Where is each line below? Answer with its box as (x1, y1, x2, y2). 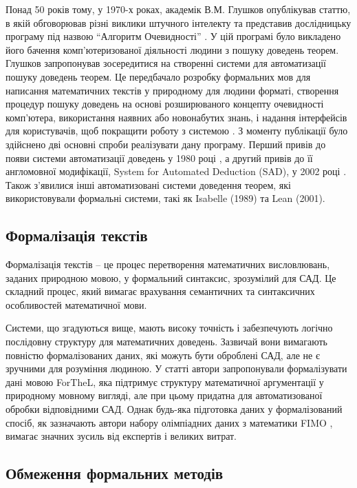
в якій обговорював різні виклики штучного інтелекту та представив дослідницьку (6, 15, 351, 30)
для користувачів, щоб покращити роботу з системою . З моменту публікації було (6, 123, 348, 138)
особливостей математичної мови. (6, 297, 147, 312)
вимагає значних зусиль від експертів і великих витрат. (6, 429, 237, 443)
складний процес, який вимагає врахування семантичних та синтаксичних (6, 284, 315, 298)
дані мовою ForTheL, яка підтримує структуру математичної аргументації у (6, 374, 324, 389)
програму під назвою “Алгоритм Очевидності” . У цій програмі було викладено (6, 29, 341, 43)
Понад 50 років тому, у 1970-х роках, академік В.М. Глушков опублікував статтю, (6, 2, 351, 16)
